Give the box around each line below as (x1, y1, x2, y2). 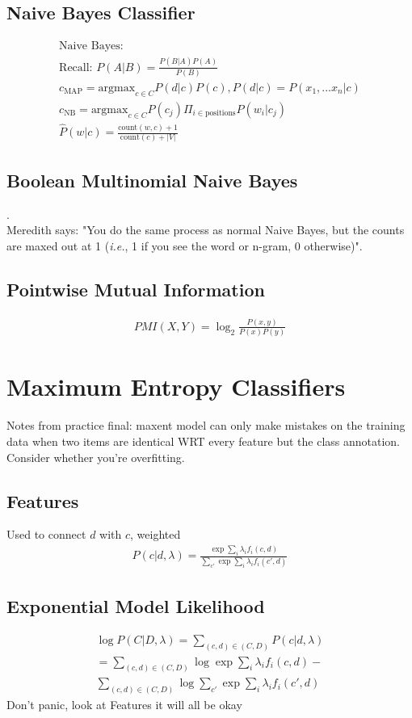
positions (205, 109, 236, 118)
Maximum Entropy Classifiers (6, 370, 346, 403)
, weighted (130, 526, 181, 543)
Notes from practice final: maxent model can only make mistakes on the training (6, 417, 406, 434)
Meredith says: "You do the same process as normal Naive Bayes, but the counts (6, 221, 405, 238)
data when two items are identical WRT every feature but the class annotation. (6, 432, 401, 449)
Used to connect (6, 526, 86, 543)
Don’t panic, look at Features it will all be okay (6, 696, 242, 713)
